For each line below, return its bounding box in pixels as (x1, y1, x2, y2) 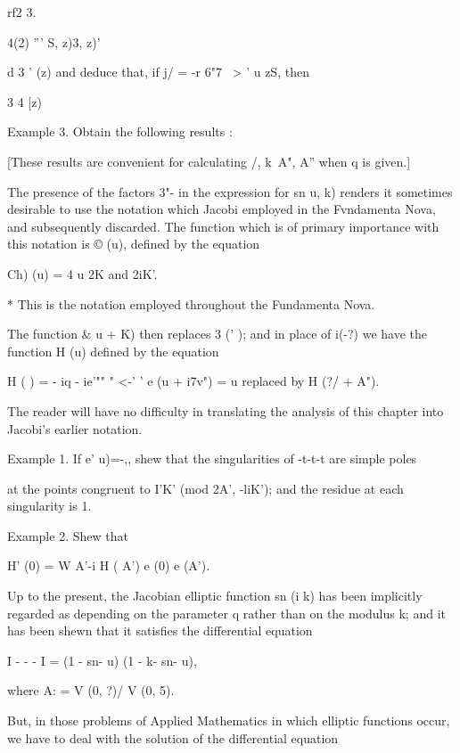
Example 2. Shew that (7, 526, 128, 544)
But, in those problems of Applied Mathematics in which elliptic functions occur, (7, 711, 450, 730)
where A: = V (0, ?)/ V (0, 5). (7, 681, 175, 700)
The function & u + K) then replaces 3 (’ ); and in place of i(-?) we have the (7, 324, 428, 343)
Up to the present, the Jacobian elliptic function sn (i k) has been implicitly (7, 586, 423, 605)
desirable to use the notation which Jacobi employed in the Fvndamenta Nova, (7, 200, 436, 218)
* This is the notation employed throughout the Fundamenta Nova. (7, 294, 375, 313)
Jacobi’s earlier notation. (7, 419, 143, 438)
